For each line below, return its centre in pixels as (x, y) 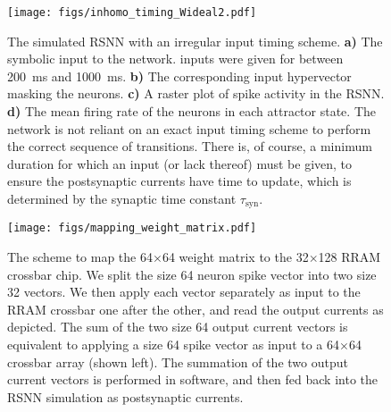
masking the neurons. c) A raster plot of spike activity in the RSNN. (196, 93)
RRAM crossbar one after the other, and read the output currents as (195, 309)
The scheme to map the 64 (80, 257)
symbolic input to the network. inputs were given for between (175, 59)
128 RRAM (349, 257)
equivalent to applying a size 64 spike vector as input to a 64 (174, 345)
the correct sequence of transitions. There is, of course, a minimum (190, 146)
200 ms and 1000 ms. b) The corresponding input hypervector (179, 76)
